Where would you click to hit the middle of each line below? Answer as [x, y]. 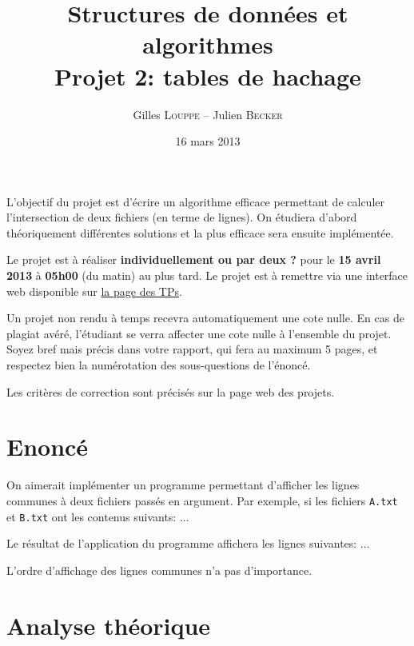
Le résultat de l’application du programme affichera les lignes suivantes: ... [188, 543]
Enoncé [48, 447]
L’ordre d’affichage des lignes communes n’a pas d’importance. [159, 570]
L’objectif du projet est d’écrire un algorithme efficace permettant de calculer [195, 201]
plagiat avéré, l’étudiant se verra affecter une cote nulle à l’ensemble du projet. [199, 333]
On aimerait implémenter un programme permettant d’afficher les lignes [183, 485]
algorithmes [208, 44]
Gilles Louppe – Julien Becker [208, 114]
